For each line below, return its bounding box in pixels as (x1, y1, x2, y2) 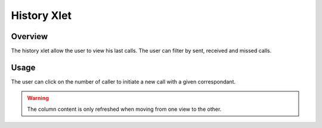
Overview (11, 31, 48, 41)
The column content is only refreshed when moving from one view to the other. (27, 105, 222, 113)
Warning (27, 95, 49, 102)
